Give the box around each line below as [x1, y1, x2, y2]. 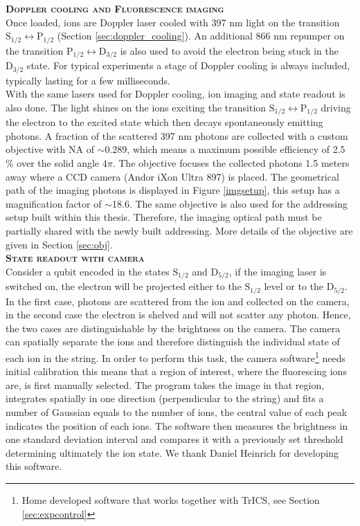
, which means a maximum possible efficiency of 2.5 [127, 142, 345, 156]
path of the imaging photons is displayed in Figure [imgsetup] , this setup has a [6, 183, 340, 197]
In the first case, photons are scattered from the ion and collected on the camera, [6, 293, 350, 308]
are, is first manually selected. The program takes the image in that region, [6, 377, 325, 392]
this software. [6, 459, 62, 473]
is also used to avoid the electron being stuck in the [120, 43, 339, 57]
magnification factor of [6, 196, 102, 210]
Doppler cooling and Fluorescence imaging [6, 1, 224, 15]
